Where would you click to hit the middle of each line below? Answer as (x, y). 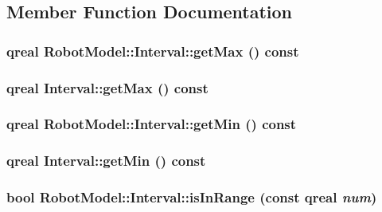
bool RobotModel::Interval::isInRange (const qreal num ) (192, 197)
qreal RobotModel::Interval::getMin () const (152, 124)
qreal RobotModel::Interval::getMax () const (153, 51)
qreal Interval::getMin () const (106, 161)
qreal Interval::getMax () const (107, 87)
